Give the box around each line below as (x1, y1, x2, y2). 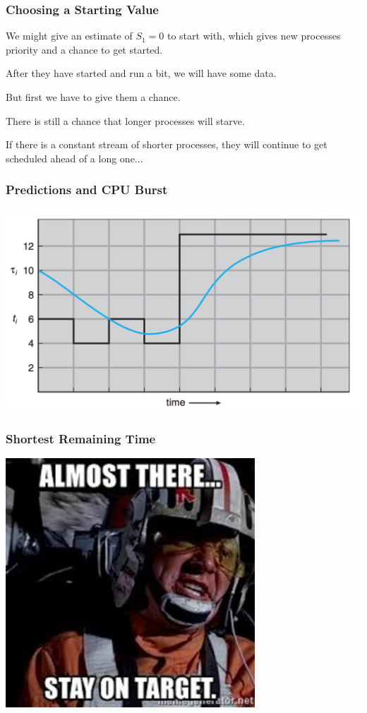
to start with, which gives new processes (167, 28, 341, 43)
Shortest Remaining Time (6, 429, 156, 447)
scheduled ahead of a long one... (6, 150, 143, 165)
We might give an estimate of (6, 28, 133, 43)
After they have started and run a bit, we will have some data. (6, 66, 277, 80)
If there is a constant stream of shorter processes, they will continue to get (6, 137, 327, 152)
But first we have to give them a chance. (6, 90, 181, 104)
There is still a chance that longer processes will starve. (6, 113, 245, 128)
